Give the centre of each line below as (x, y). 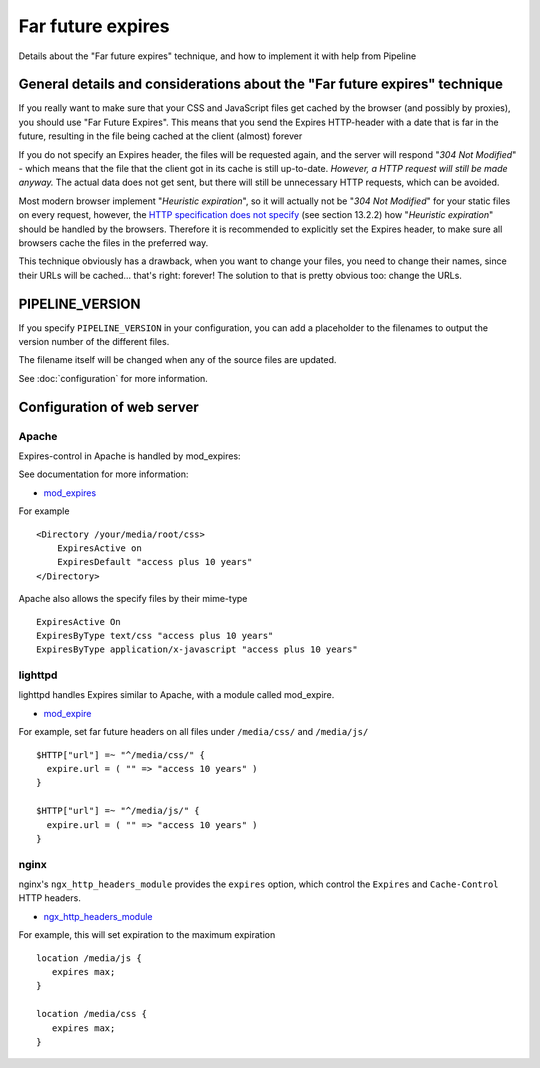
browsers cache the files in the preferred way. (113, 242)
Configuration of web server (108, 406)
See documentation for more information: (103, 474)
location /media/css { (92, 1014)
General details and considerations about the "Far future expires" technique (261, 84)
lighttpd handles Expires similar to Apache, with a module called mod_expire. (176, 695)
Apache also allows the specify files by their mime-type (133, 599)
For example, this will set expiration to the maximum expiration (147, 935)
